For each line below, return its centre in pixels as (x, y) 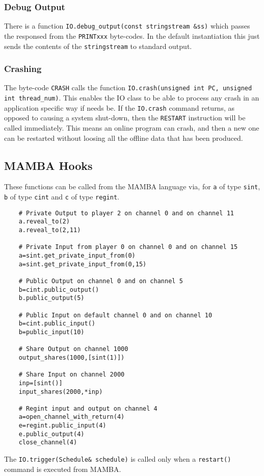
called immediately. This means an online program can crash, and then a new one (132, 128)
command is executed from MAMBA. (63, 469)
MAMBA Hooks (48, 165)
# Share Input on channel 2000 (72, 375)
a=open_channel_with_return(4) (72, 417)
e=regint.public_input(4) (62, 426)
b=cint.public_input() (57, 324)
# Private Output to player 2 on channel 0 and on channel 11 (126, 213)
